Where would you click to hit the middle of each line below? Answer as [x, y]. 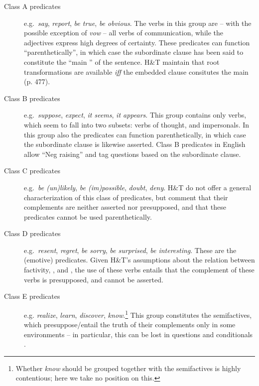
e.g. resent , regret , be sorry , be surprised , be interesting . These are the [130, 250]
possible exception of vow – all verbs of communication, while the [124, 33]
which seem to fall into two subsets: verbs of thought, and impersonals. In [137, 124]
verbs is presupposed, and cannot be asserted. [94, 279]
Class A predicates [32, 6]
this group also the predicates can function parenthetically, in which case [135, 134]
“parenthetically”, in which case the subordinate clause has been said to [134, 52]
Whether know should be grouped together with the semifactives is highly [128, 368]
